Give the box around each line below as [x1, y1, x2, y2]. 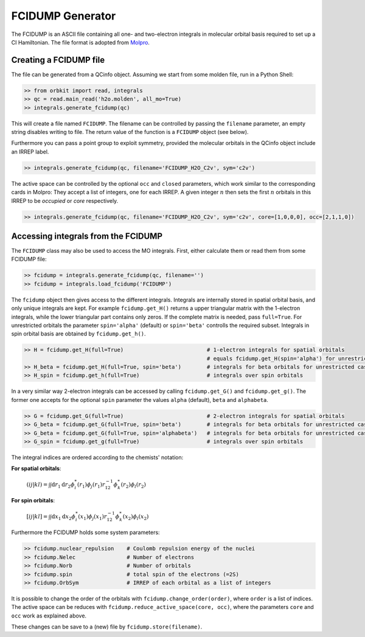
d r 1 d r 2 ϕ [51, 481, 75, 490]
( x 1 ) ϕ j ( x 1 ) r [78, 513, 108, 521]
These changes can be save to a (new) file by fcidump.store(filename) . [11, 623, 203, 630]
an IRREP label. [11, 148, 49, 155]
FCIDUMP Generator [11, 9, 116, 23]
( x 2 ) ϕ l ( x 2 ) [122, 513, 149, 521]
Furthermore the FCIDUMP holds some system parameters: [11, 529, 161, 536]
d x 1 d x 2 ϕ [51, 513, 76, 521]
